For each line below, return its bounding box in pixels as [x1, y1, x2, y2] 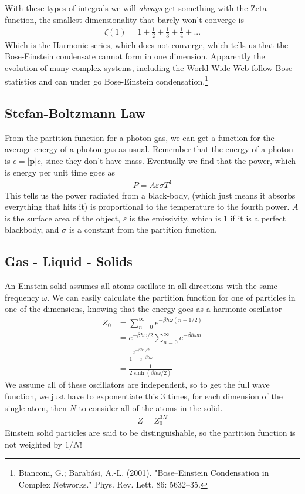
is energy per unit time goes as [5, 166, 116, 178]
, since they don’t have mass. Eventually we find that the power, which [40, 154, 296, 166]
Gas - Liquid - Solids [5, 252, 133, 270]
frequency [5, 291, 39, 303]
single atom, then [5, 401, 67, 414]
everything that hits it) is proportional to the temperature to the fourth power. [5, 200, 290, 213]
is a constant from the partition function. [69, 223, 217, 236]
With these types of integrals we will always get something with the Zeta [5, 2, 267, 14]
